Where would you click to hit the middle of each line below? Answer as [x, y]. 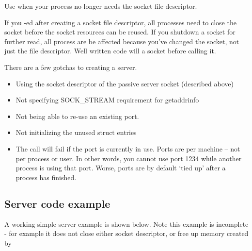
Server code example [57, 203]
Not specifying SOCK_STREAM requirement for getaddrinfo [107, 100]
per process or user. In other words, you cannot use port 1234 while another [129, 158]
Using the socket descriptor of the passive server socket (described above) [125, 83]
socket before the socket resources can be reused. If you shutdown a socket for [120, 32]
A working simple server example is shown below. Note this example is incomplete [126, 224]
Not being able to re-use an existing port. [77, 116]
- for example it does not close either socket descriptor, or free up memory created [126, 233]
